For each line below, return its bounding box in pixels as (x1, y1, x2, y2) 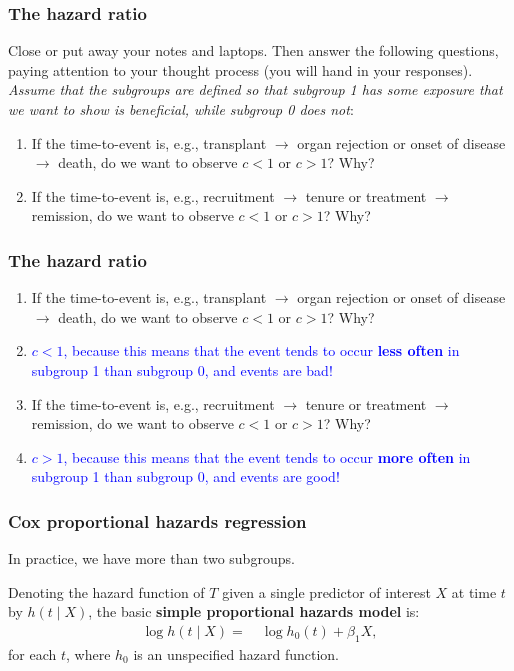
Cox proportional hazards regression (8, 508, 307, 533)
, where (65, 643, 111, 664)
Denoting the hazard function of (8, 581, 205, 602)
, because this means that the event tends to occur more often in (63, 446, 471, 467)
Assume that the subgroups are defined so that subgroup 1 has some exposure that (8, 79, 503, 100)
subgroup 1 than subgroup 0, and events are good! (31, 466, 340, 487)
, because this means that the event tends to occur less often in (63, 340, 460, 361)
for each (8, 643, 57, 664)
